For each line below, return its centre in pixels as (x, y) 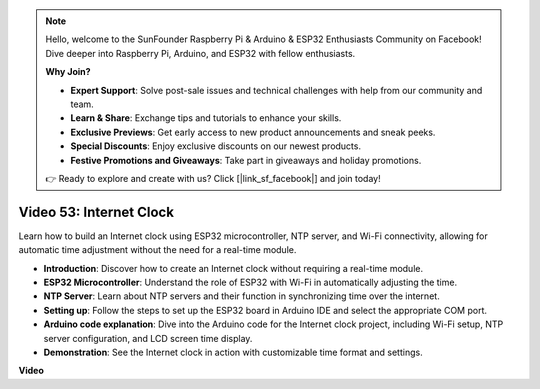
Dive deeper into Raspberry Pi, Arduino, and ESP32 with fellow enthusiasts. (200, 53)
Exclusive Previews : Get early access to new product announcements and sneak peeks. (253, 132)
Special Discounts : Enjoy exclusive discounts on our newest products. (216, 146)
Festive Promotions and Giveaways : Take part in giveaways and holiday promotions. (246, 160)
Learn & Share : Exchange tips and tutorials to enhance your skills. (206, 118)
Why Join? (68, 72)
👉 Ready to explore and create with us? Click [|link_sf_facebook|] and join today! (213, 178)
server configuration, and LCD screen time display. (148, 338)
